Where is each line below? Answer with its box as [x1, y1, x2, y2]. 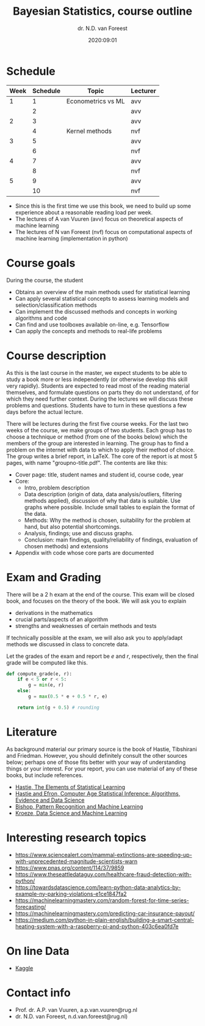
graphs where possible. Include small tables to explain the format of [24, 504, 195, 511]
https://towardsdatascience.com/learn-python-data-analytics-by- [15, 883, 181, 891]
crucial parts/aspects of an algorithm [15, 616, 109, 623]
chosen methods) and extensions [24, 542, 109, 549]
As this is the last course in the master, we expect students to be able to [6, 369, 187, 376]
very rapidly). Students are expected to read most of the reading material [6, 382, 190, 390]
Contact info [6, 986, 71, 1000]
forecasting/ [15, 903, 46, 910]
